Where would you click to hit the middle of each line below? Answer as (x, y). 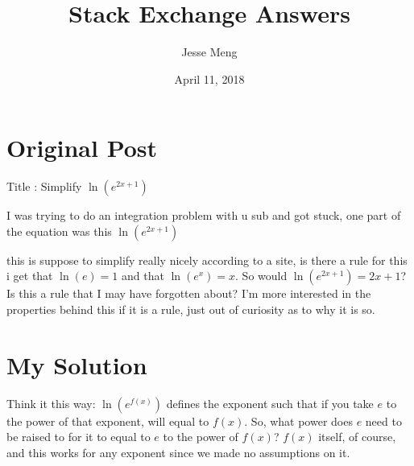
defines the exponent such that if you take (270, 403)
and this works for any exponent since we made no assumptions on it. (178, 452)
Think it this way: (51, 403)
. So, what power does (298, 421)
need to (383, 421)
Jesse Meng (209, 52)
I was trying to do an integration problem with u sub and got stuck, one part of (204, 215)
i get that (30, 276)
